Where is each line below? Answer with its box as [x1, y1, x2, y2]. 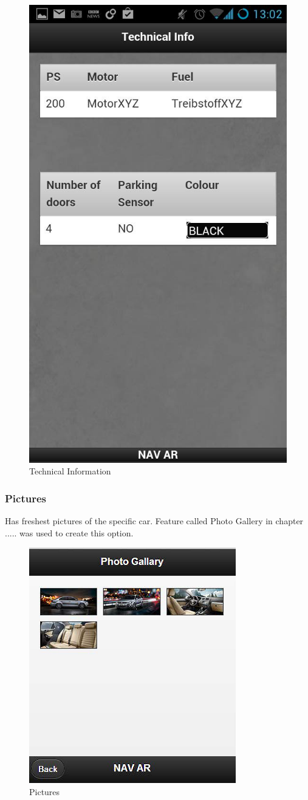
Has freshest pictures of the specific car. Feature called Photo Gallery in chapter [5, 515, 304, 527]
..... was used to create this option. [5, 526, 134, 539]
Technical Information [29, 465, 111, 477]
